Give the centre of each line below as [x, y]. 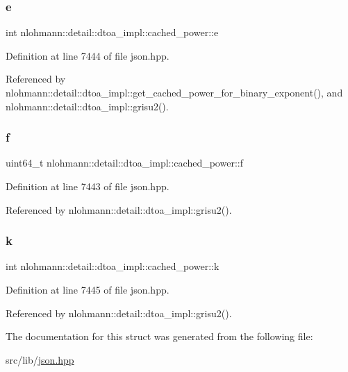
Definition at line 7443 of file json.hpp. [88, 186]
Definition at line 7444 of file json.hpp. [88, 55]
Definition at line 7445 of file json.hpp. [88, 289]
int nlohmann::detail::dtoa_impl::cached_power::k [113, 266]
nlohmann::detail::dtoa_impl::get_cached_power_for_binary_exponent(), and [174, 92]
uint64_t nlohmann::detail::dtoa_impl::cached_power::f [124, 163]
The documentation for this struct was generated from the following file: [159, 336]
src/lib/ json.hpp [40, 359]
